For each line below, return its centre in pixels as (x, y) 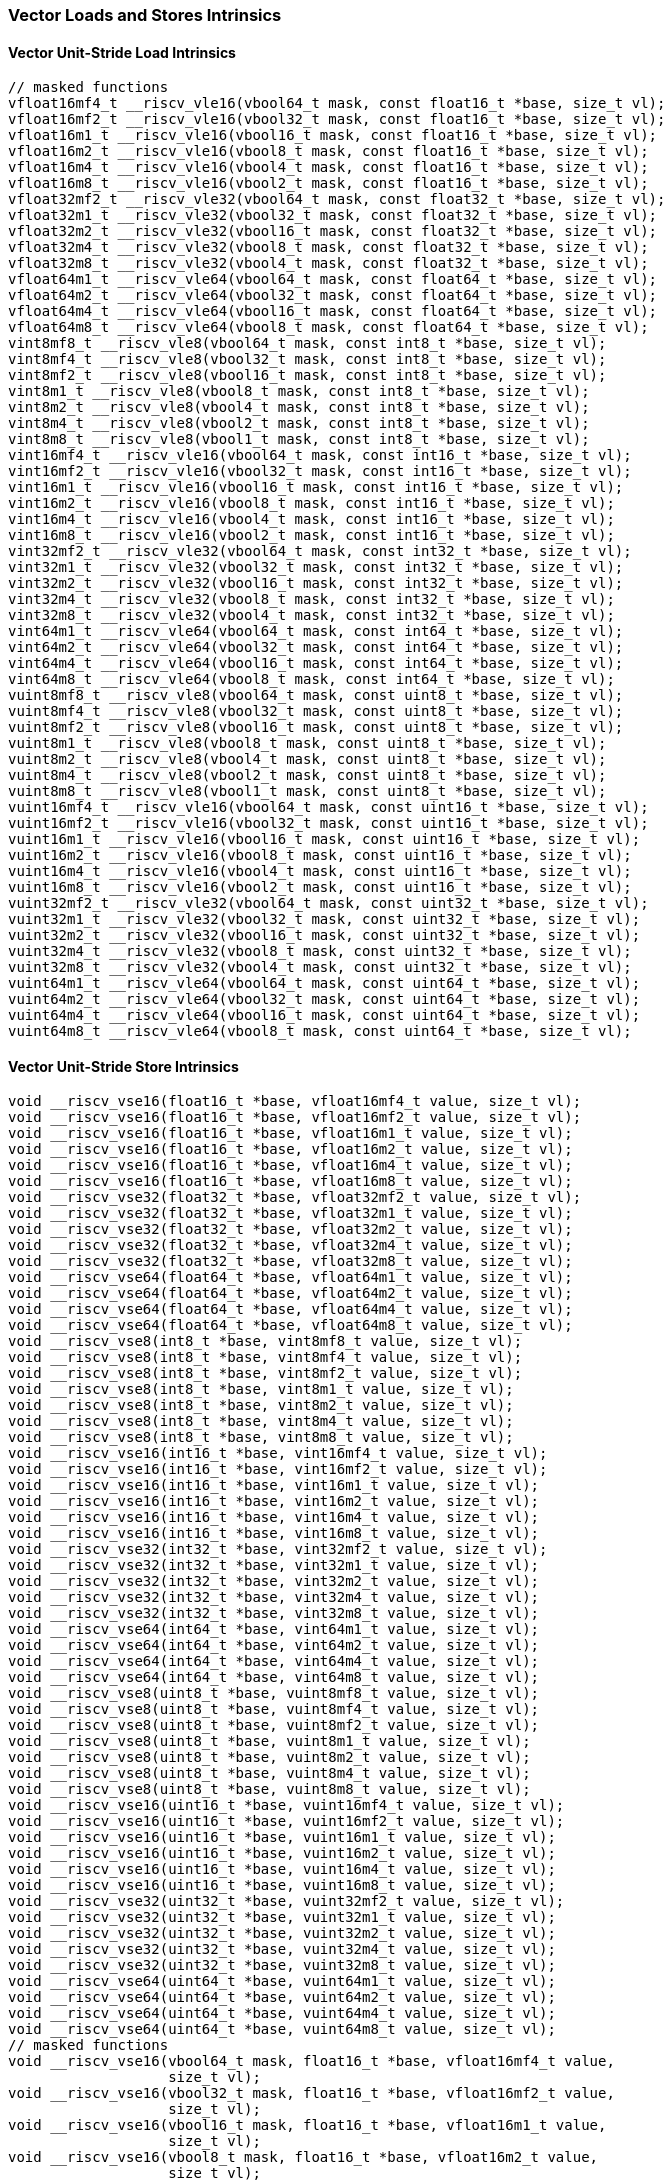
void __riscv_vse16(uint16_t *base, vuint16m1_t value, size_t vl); (282, 1837)
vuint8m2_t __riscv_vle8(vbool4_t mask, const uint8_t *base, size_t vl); (307, 759)
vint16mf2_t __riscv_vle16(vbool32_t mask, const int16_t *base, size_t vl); (320, 471)
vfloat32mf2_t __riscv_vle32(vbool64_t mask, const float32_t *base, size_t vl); (337, 199)
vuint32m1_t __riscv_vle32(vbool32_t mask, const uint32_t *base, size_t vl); (324, 919)
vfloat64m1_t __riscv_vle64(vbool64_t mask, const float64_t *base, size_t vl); (333, 279)
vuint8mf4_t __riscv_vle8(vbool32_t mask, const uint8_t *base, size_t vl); (316, 711)
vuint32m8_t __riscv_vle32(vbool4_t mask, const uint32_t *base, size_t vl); (320, 967)
